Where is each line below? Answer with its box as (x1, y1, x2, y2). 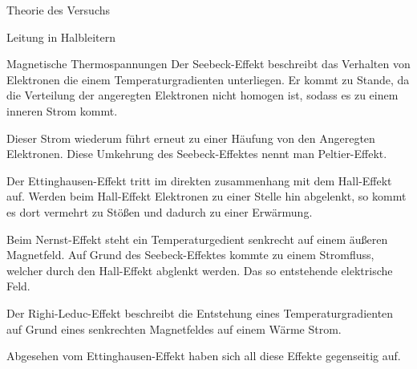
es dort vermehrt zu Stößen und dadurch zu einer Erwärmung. (6, 203, 313, 220)
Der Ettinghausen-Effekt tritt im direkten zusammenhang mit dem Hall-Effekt (6, 172, 392, 189)
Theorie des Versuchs (6, 2, 111, 18)
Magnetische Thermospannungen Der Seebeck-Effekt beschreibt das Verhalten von (6, 55, 411, 72)
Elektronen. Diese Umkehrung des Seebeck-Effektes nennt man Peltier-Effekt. (6, 145, 387, 162)
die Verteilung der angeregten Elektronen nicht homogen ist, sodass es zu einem (6, 87, 399, 103)
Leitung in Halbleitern (6, 28, 115, 45)
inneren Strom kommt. (6, 102, 118, 119)
